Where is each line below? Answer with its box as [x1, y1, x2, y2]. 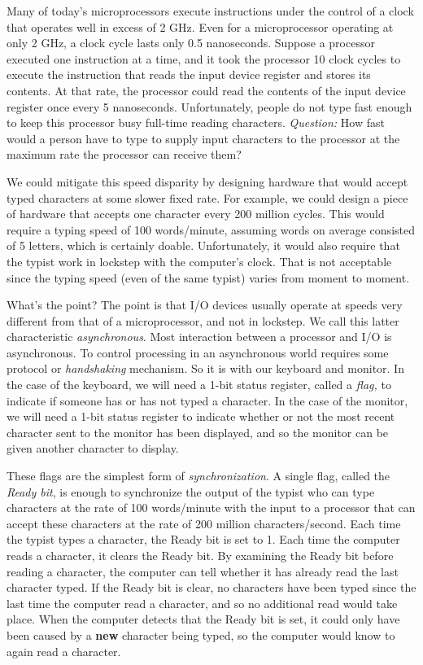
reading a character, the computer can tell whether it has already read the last [7, 562, 399, 580]
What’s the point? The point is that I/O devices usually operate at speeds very [7, 296, 403, 313]
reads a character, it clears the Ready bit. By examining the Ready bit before [7, 547, 394, 563]
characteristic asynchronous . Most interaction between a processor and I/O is [7, 328, 392, 345]
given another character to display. [7, 440, 179, 457]
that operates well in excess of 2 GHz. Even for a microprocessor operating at [7, 18, 394, 35]
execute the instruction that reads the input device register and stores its [7, 66, 371, 83]
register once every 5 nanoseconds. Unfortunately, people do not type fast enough [7, 98, 412, 115]
